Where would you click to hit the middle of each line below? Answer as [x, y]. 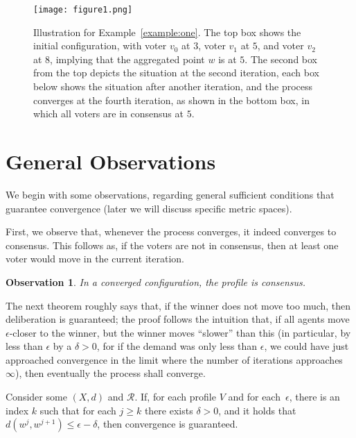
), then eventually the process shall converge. [110, 373]
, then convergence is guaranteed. [168, 424]
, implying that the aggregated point [127, 59]
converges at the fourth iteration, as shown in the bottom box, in [171, 100]
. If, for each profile [175, 397]
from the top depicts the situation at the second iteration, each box [176, 73]
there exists [169, 410]
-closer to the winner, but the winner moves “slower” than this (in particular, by [180, 332]
